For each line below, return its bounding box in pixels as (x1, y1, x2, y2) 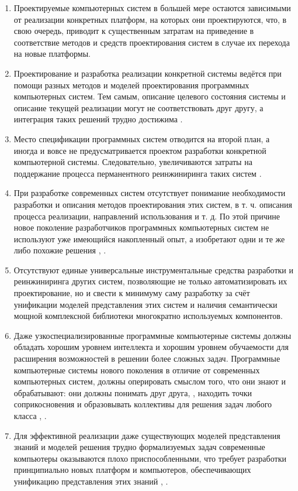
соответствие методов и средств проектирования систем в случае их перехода (13, 36, 290, 48)
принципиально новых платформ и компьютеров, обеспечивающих (13, 463, 251, 476)
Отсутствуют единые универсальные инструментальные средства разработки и (13, 263, 293, 276)
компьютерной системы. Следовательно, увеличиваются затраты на (13, 156, 252, 168)
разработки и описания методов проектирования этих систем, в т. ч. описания (13, 198, 292, 210)
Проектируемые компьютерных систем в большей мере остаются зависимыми (13, 2, 291, 13)
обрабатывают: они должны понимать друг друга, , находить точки (13, 386, 252, 399)
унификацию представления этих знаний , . (13, 475, 168, 487)
